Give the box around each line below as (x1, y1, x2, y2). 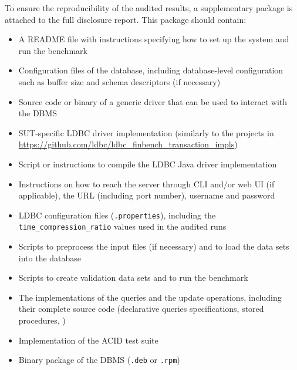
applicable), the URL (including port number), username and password (18, 189, 275, 201)
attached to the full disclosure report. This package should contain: (5, 13, 247, 25)
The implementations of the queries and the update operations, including (18, 291, 282, 303)
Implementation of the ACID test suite (18, 334, 158, 346)
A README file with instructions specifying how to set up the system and (18, 33, 289, 45)
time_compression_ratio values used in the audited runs (18, 220, 227, 233)
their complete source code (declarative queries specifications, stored (18, 302, 264, 315)
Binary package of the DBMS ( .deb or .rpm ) (18, 354, 180, 366)
